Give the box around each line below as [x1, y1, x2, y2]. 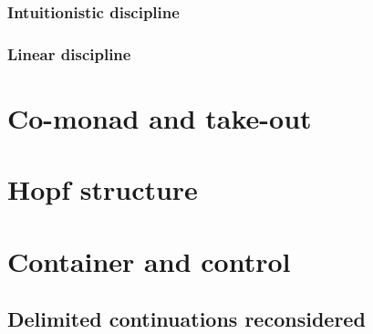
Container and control [7, 242, 291, 279]
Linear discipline [7, 42, 131, 65]
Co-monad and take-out [7, 99, 312, 136]
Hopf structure [7, 171, 198, 208]
